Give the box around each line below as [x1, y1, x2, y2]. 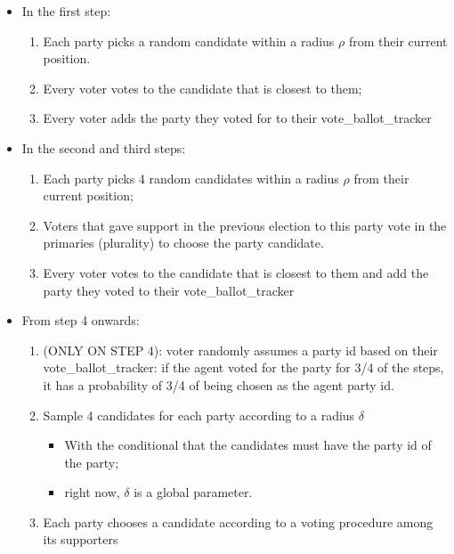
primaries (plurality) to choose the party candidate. [43, 233, 324, 252]
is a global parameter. [134, 483, 253, 501]
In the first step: [21, 2, 111, 20]
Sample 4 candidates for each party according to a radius [43, 405, 355, 424]
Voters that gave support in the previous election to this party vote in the [43, 216, 447, 234]
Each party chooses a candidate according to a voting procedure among [43, 512, 434, 531]
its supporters [43, 530, 118, 549]
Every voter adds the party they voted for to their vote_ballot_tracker [43, 109, 432, 127]
